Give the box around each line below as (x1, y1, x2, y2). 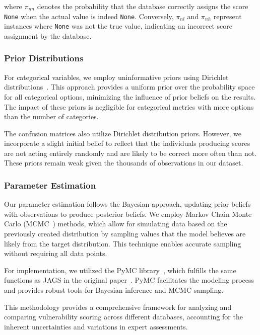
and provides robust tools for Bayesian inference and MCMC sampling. (4, 285, 224, 295)
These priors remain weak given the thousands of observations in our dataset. (4, 157, 243, 168)
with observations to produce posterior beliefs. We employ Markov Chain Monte (4, 208, 252, 219)
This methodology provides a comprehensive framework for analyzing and (4, 301, 232, 312)
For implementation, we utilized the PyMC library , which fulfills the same (4, 265, 236, 275)
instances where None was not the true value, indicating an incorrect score (4, 21, 233, 31)
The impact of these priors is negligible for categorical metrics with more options (4, 101, 254, 112)
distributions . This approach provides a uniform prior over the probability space (4, 81, 255, 92)
